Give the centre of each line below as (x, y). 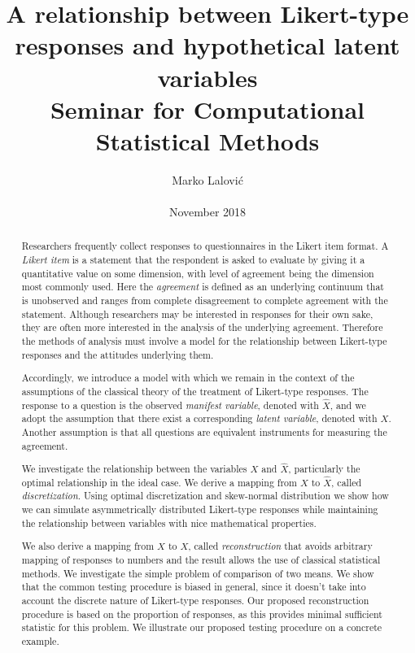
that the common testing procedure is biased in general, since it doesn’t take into (194, 587)
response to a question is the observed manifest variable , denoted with (170, 405)
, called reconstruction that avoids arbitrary (280, 546)
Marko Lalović (207, 179)
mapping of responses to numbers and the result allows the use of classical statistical (201, 559)
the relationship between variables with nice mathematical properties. (169, 522)
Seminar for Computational (207, 109)
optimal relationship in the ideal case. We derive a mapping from (159, 482)
